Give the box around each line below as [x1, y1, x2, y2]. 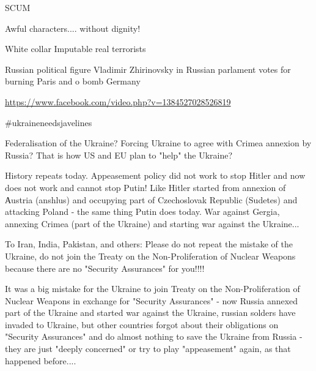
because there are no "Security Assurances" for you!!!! [5, 261, 205, 274]
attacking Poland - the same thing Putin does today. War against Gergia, [5, 205, 280, 218]
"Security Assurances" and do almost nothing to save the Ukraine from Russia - [5, 330, 303, 343]
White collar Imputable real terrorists [5, 42, 146, 55]
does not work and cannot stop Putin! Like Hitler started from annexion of [5, 181, 286, 193]
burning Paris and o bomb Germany [5, 75, 141, 88]
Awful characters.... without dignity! [5, 21, 141, 34]
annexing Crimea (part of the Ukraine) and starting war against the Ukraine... [5, 217, 299, 230]
